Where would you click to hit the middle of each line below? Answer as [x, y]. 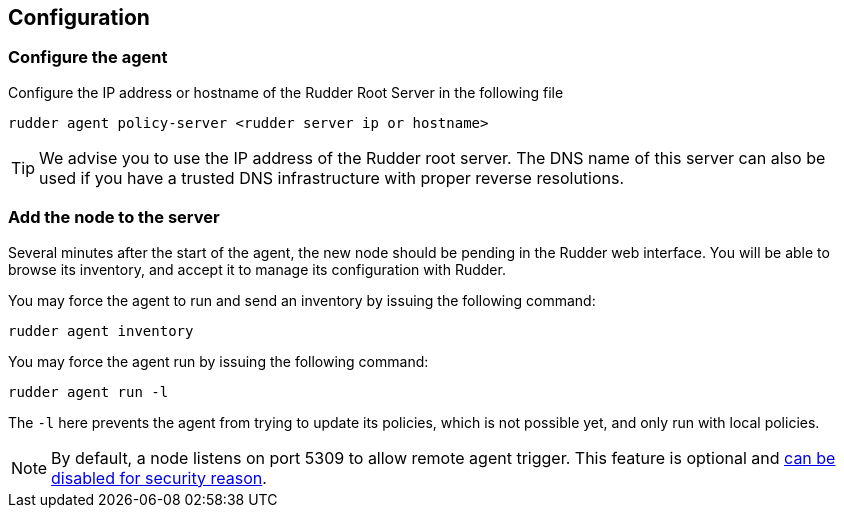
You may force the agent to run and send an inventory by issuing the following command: [302, 300]
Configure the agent [88, 57]
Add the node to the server [114, 217]
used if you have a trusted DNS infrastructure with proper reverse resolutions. [332, 177]
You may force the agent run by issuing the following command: [218, 361]
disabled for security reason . [159, 477]
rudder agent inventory [101, 330]
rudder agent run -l [88, 391]
